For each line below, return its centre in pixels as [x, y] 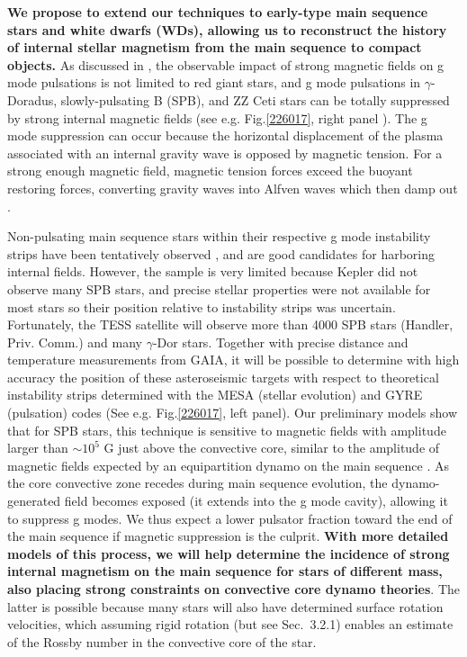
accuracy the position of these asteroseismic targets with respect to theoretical [223, 377]
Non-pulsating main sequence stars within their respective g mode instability [219, 236]
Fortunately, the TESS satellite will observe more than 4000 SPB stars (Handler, [230, 324]
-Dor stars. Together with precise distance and [280, 342]
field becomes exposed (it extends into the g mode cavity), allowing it [256, 501]
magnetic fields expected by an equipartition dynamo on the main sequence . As [229, 465]
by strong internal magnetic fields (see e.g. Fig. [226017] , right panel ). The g [217, 117]
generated [34, 501]
